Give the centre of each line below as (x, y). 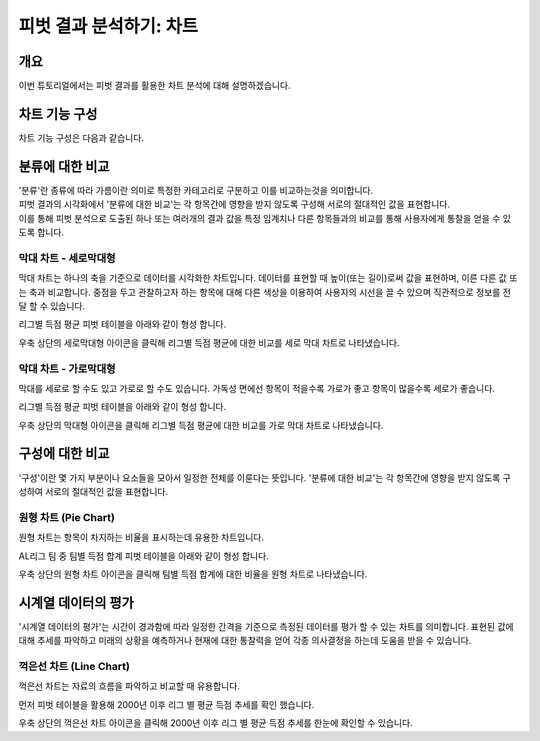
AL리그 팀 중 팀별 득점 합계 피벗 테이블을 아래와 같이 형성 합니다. (143, 556)
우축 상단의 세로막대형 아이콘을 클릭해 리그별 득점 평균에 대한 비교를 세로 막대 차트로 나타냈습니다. (209, 342)
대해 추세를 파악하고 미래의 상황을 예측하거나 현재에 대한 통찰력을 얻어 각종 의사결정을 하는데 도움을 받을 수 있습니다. (245, 641)
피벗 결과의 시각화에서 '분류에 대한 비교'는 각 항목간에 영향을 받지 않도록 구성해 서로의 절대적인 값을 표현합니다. (234, 204)
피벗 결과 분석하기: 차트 (108, 26)
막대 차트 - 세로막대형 (67, 258)
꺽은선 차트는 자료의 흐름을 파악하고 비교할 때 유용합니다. (129, 686)
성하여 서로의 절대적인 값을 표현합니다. (93, 491)
